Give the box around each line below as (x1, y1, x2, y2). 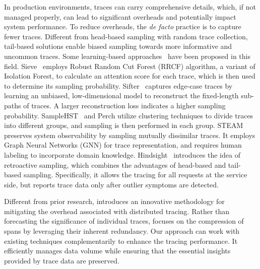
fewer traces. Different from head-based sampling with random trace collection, (4, 31, 248, 41)
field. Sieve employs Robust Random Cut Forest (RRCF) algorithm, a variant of (4, 60, 255, 71)
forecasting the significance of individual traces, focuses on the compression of (4, 216, 244, 226)
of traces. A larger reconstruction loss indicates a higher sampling (23, 100, 226, 110)
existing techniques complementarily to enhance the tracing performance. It (4, 235, 238, 246)
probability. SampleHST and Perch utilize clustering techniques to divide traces (4, 110, 253, 120)
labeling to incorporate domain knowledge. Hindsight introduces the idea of (4, 149, 240, 160)
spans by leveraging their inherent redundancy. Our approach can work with (4, 226, 240, 236)
